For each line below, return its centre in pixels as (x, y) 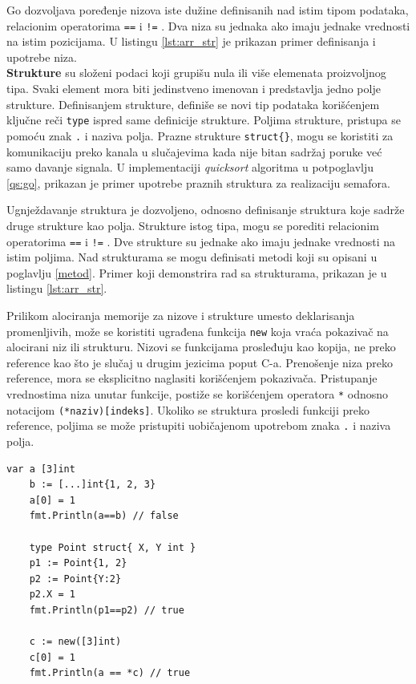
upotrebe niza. (42, 57)
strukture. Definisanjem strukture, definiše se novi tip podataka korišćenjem (193, 104)
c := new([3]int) (75, 642)
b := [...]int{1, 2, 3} (93, 485)
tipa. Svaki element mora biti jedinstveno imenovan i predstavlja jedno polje (194, 89)
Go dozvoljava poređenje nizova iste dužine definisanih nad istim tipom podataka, (208, 10)
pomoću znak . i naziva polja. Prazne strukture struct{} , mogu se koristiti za (200, 135)
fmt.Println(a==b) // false (104, 516)
